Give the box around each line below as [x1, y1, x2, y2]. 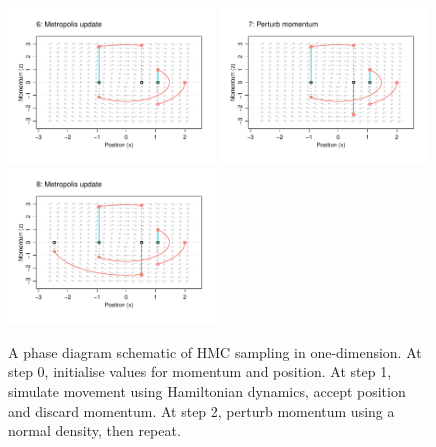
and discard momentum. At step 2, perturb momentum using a [8, 400, 395, 421]
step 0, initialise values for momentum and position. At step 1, [8, 361, 392, 382]
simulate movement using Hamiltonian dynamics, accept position [8, 381, 406, 401]
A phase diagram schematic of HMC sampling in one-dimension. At [8, 341, 422, 362]
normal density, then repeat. [8, 420, 181, 441]
